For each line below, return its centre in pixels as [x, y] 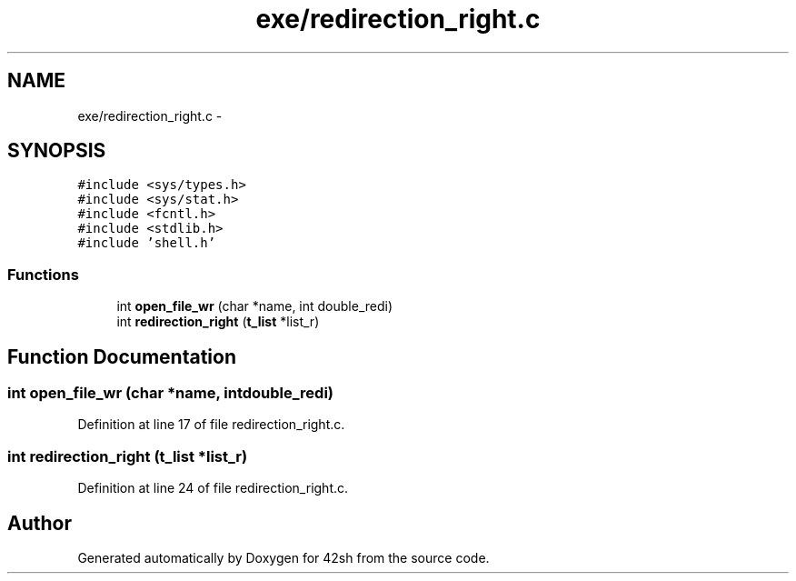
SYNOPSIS [57, 151]
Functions [43, 274]
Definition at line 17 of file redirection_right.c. [211, 425]
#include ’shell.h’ [147, 243]
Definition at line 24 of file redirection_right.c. [213, 488]
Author [40, 523]
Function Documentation [122, 356]
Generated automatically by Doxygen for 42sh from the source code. [284, 558]
